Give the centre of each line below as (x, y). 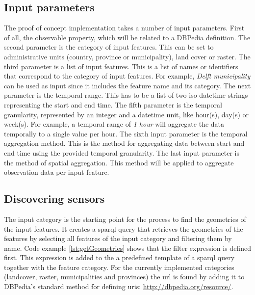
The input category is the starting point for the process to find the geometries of (125, 219)
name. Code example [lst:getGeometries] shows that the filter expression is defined (127, 248)
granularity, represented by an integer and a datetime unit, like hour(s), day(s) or (127, 114)
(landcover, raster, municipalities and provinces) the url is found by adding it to (124, 277)
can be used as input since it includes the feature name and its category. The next (127, 85)
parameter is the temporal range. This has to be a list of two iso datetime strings (126, 95)
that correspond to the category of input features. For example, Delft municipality (127, 76)
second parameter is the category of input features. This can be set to (109, 47)
